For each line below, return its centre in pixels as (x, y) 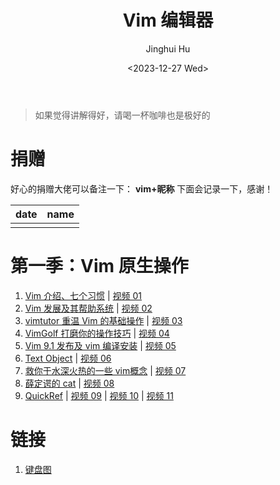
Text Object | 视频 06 (68, 358)
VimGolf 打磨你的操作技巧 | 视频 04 (97, 333)
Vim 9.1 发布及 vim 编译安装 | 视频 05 (100, 345)
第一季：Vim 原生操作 (99, 266)
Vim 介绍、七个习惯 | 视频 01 (83, 295)
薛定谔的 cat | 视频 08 (69, 383)
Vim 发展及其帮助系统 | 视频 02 (88, 308)
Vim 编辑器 (168, 20)
